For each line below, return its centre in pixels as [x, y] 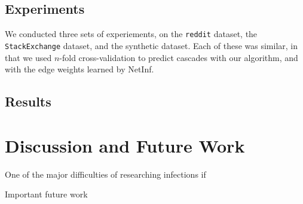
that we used [28, 57]
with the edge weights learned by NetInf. [79, 69]
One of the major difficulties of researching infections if [105, 174]
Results [28, 101]
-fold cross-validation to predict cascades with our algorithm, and [179, 57]
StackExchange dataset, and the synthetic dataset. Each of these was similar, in [151, 45]
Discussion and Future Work [125, 145]
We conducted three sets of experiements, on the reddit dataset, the [131, 34]
